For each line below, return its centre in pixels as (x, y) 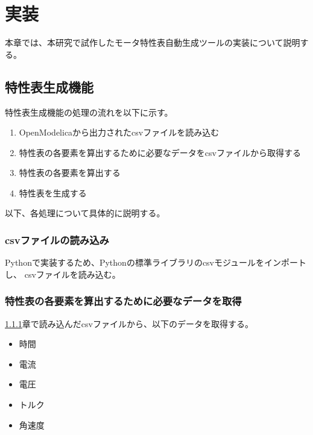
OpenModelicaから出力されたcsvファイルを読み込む (119, 132)
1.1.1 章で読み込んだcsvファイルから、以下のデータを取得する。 (129, 323)
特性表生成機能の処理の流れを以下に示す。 (89, 112)
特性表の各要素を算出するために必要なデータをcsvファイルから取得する (160, 152)
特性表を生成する (53, 192)
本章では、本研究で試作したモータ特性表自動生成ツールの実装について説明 (153, 42)
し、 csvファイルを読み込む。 (63, 274)
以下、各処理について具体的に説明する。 (85, 213)
